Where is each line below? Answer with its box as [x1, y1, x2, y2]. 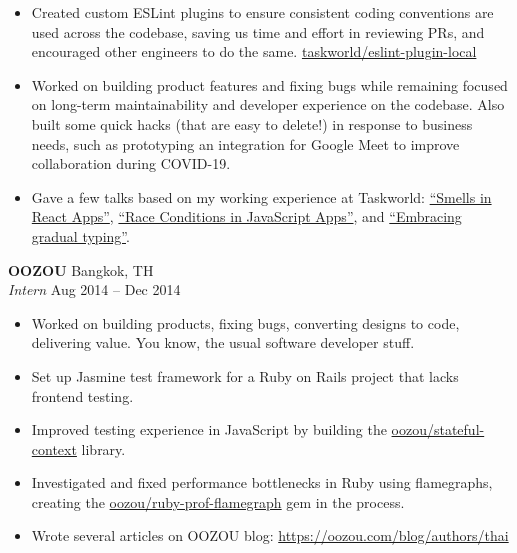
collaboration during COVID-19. [31, 153, 231, 174]
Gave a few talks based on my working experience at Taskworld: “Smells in [31, 186, 492, 207]
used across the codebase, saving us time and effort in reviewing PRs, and [31, 21, 485, 42]
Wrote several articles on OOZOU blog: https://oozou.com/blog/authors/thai [31, 525, 509, 546]
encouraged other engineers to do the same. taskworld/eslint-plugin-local [31, 41, 477, 62]
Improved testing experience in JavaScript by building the [31, 419, 387, 440]
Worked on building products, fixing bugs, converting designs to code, [31, 312, 460, 333]
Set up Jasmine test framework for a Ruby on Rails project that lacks [31, 365, 459, 386]
